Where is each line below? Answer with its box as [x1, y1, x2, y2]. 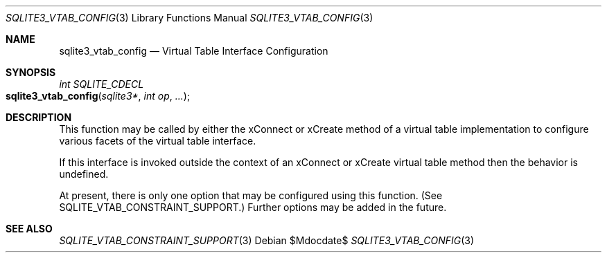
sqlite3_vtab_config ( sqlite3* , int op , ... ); [6, 90, 191, 102]
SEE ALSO [6, 223, 53, 234]
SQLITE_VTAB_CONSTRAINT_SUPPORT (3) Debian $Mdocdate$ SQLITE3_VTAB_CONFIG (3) [59, 234, 475, 246]
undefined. [59, 168, 109, 180]
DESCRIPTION [6, 111, 72, 123]
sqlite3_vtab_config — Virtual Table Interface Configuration [59, 45, 328, 57]
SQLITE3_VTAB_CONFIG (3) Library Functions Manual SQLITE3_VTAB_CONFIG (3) [6, 12, 373, 24]
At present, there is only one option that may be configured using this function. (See [59, 190, 443, 201]
